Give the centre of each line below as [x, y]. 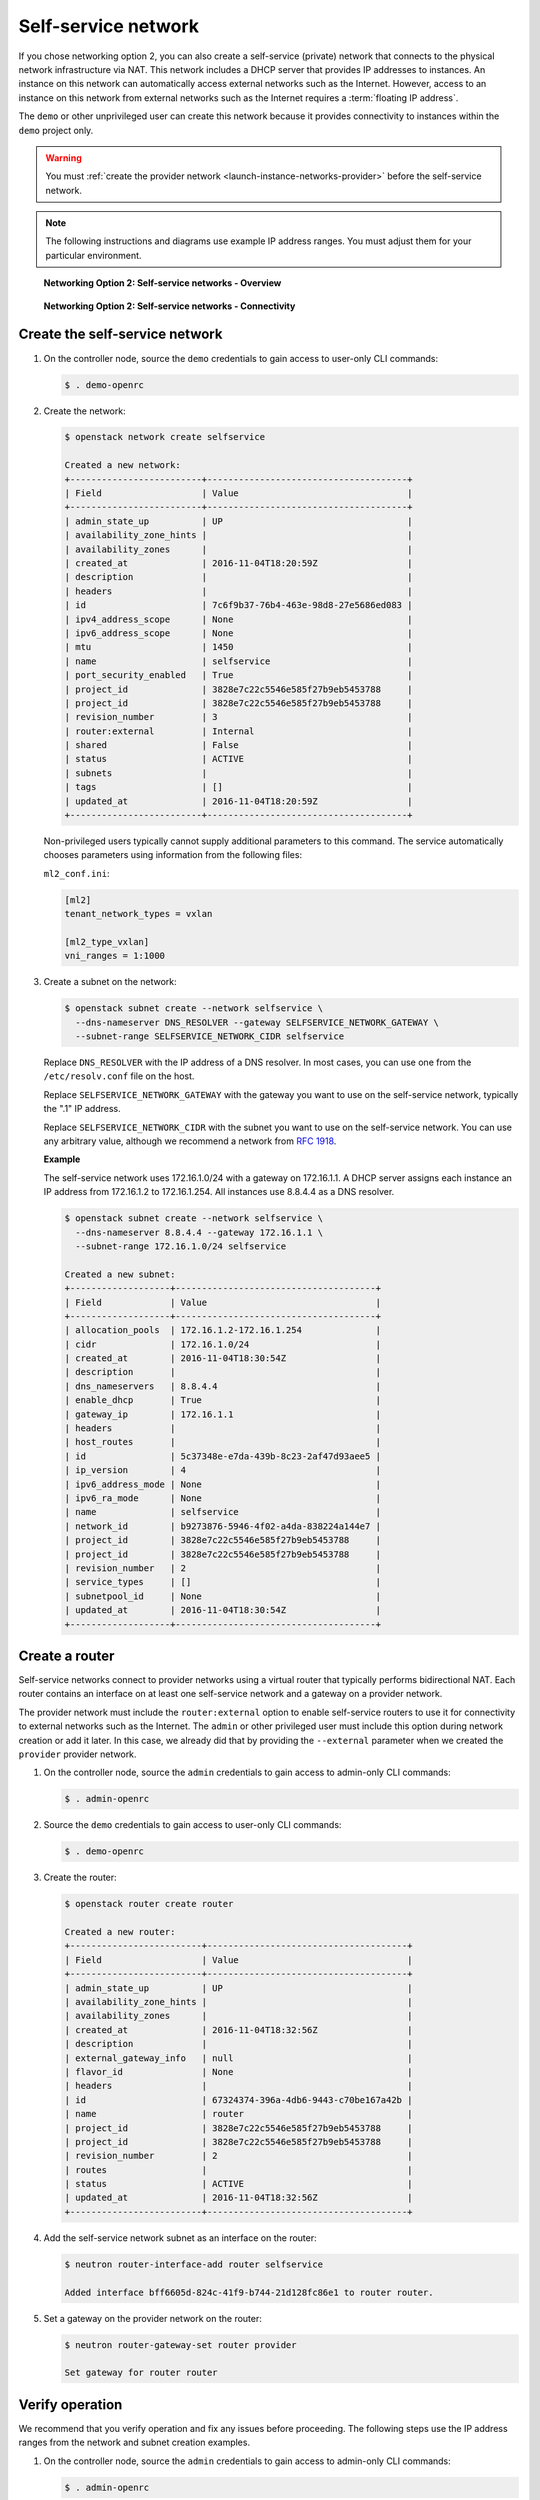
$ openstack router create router [149, 1904]
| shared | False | [238, 745]
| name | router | [238, 2114]
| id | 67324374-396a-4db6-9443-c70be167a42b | [238, 2099]
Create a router [66, 1655]
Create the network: [84, 411]
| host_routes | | [223, 1442]
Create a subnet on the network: [110, 982]
